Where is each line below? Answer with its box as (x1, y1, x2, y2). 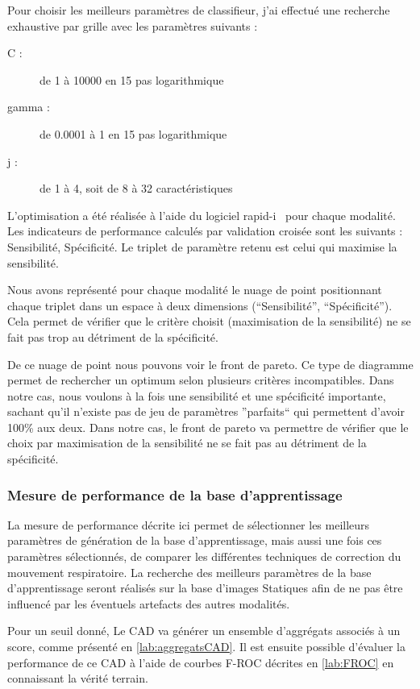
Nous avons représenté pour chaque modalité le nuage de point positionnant (7, 281, 382, 298)
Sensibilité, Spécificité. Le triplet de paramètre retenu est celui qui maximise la (7, 238, 397, 255)
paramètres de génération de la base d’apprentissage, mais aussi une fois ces (7, 532, 382, 549)
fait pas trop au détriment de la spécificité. (7, 328, 218, 345)
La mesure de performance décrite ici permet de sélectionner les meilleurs (7, 516, 370, 533)
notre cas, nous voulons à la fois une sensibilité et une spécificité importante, (7, 387, 386, 404)
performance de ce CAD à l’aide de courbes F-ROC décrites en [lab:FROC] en (7, 654, 394, 670)
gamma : (7, 98, 50, 115)
